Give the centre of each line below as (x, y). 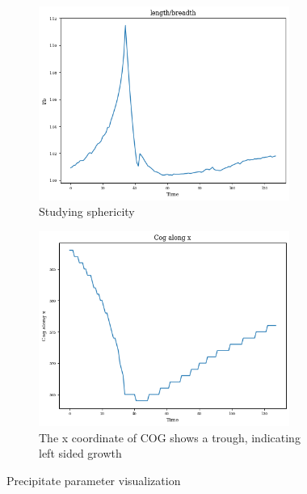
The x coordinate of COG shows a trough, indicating (170, 437)
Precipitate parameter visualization (94, 480)
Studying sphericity (87, 211)
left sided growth (80, 453)
